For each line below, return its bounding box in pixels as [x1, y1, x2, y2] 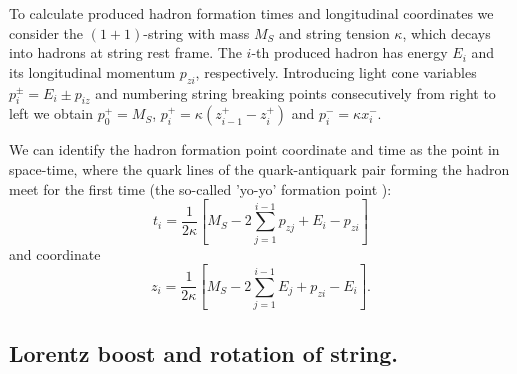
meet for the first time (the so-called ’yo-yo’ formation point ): [9, 178, 392, 199]
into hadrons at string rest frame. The [9, 42, 242, 63]
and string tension [279, 22, 390, 43]
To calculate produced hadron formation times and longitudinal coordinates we [9, 3, 494, 23]
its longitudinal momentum [9, 61, 176, 82]
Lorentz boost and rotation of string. [9, 338, 399, 369]
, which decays [402, 22, 491, 43]
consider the [9, 22, 84, 43]
